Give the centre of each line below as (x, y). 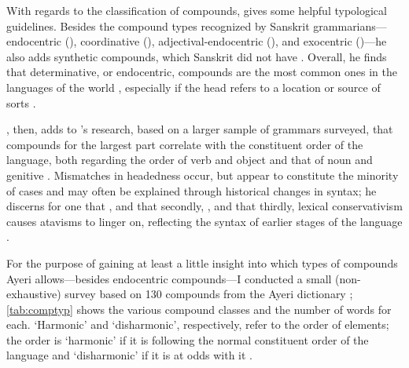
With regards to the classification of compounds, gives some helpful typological (197, 10)
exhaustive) (34, 294)
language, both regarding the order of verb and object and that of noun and (190, 160)
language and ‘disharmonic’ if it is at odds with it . (129, 355)
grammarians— (350, 26)
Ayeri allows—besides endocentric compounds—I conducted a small (169, 278)
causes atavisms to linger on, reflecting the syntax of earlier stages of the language (204, 221)
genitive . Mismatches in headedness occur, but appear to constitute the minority (203, 175)
